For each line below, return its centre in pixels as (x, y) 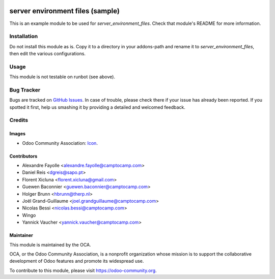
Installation (24, 37)
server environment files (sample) (64, 11)
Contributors (23, 156)
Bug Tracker (25, 90)
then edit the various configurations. (48, 54)
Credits (19, 120)
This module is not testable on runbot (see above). (62, 77)
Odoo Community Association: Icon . (60, 143)
